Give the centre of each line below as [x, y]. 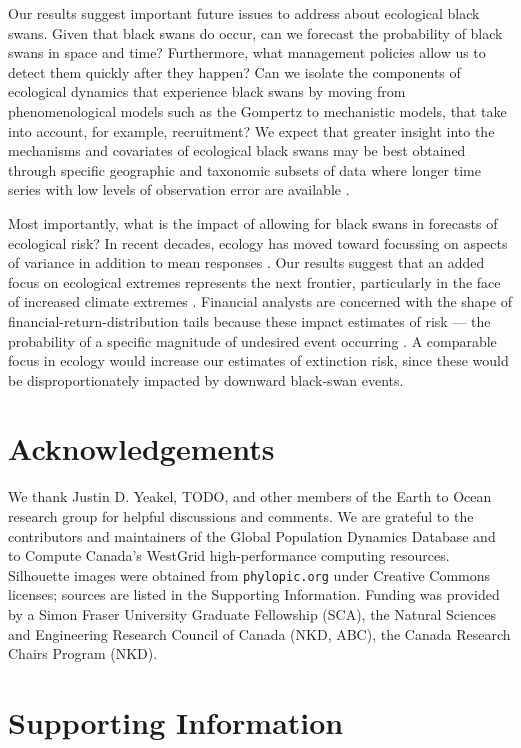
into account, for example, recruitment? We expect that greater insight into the [251, 130]
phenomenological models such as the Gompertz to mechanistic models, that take [257, 110]
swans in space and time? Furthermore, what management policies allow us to [247, 52]
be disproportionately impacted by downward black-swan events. [206, 379]
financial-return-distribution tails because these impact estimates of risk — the [249, 320]
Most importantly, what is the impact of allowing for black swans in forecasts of [253, 222]
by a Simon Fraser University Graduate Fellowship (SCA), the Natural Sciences [252, 614]
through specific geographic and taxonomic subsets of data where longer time [244, 169]
